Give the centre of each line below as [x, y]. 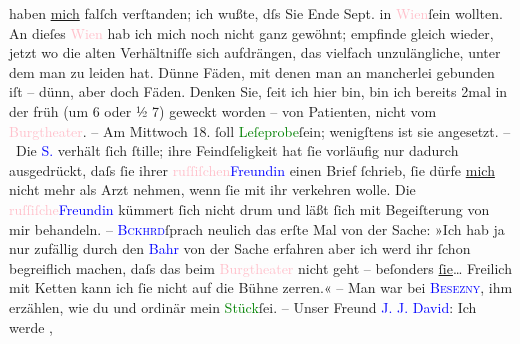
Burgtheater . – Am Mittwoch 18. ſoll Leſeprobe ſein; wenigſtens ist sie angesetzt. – [260, 130]
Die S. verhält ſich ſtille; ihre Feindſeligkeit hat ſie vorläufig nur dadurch [237, 150]
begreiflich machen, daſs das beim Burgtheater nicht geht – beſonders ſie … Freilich [260, 267]
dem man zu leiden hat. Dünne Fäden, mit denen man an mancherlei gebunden [252, 71]
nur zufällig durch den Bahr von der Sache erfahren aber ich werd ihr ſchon [240, 248]
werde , [31, 326]
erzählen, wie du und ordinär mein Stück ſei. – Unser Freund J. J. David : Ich [243, 306]
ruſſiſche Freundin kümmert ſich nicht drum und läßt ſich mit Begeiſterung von [249, 208]
